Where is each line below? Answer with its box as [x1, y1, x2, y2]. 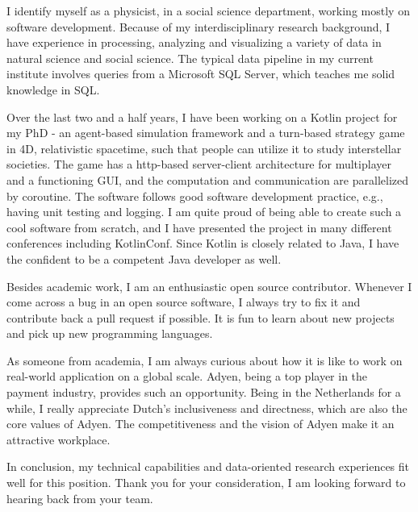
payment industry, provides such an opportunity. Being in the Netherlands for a [6, 384, 401, 401]
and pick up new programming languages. [6, 325, 213, 342]
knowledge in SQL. [6, 81, 100, 98]
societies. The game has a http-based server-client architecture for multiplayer [6, 156, 391, 173]
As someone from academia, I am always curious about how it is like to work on [6, 352, 403, 368]
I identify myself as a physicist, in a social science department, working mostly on [6, 2, 410, 19]
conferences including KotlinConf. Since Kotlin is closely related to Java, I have [6, 235, 399, 252]
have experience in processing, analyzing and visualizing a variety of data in [6, 34, 382, 51]
